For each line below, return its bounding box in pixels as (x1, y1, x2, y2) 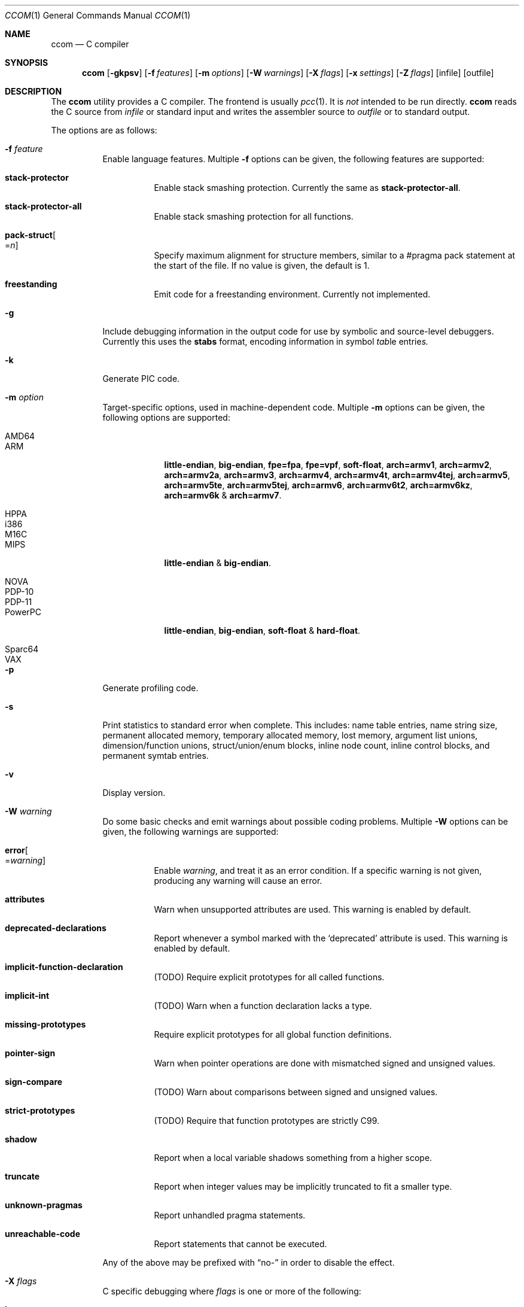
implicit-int (5, 990, 50, 1001)
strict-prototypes (5, 1105, 75, 1115)
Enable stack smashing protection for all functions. (154, 211, 354, 221)
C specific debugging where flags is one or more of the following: (102, 1286, 361, 1296)
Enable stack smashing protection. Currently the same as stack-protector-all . (154, 183, 461, 193)
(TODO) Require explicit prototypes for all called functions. (154, 972, 385, 982)
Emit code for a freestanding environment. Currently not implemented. (154, 289, 431, 299)
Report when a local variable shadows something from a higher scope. (154, 1153, 432, 1163)
